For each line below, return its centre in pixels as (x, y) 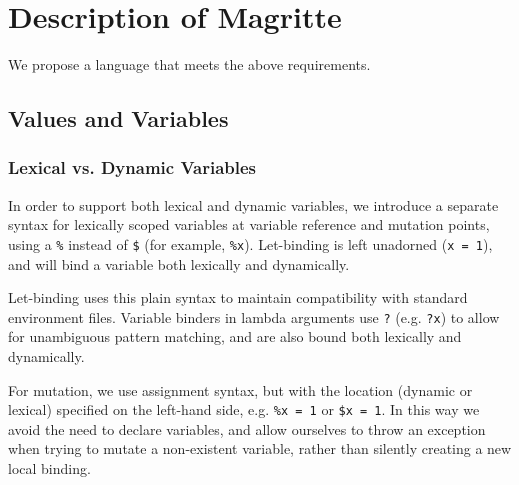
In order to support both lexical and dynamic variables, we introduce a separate (253, 204)
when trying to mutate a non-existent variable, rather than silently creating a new (260, 448)
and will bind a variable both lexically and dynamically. (179, 263)
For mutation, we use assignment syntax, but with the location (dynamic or (240, 389)
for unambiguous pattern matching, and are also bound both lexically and (235, 336)
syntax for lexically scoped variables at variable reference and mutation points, (249, 224)
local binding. (49, 468)
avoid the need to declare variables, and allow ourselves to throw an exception (247, 428)
